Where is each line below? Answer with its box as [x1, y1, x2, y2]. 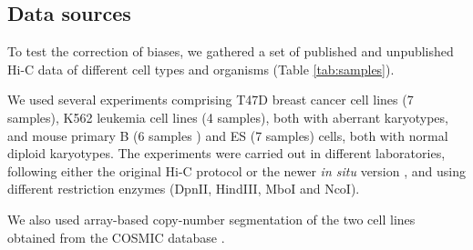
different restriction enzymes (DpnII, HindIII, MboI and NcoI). [7, 179, 360, 198]
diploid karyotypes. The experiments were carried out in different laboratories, [7, 144, 446, 163]
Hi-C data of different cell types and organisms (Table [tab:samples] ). [7, 59, 395, 78]
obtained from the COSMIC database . [7, 227, 225, 246]
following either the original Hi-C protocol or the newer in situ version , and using [7, 161, 466, 180]
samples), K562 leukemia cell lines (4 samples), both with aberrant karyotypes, [7, 107, 448, 126]
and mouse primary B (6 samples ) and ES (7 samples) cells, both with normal [7, 125, 448, 145]
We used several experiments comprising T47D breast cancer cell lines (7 [7, 90, 414, 109]
